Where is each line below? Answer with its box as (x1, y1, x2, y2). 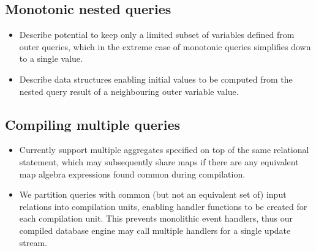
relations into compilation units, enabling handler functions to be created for (19, 200, 307, 212)
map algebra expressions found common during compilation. (19, 167, 246, 180)
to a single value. (19, 52, 83, 65)
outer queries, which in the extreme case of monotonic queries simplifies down (19, 40, 311, 53)
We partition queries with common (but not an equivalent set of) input (19, 188, 287, 201)
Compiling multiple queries (5, 114, 181, 133)
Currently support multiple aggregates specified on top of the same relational (19, 143, 309, 156)
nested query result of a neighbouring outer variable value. (19, 84, 239, 97)
